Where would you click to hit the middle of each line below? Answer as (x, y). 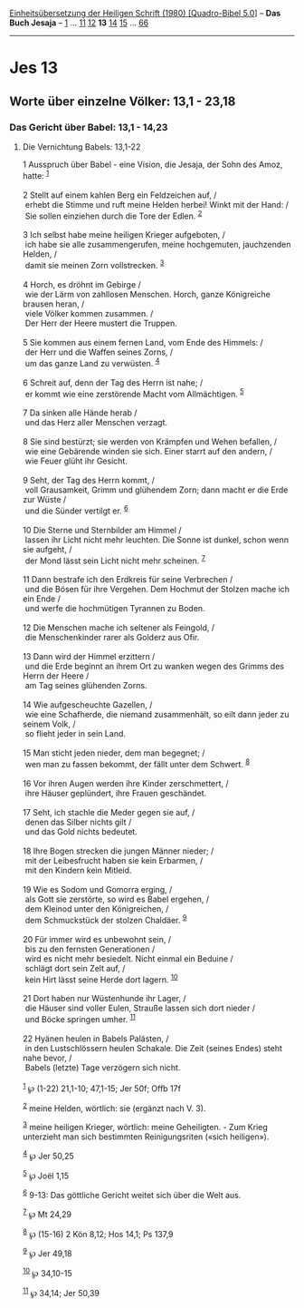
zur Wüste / (44, 500)
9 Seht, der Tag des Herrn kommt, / (89, 481)
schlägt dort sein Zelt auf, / (75, 968)
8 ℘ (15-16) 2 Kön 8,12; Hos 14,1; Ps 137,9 (98, 1233)
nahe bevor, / (47, 1058)
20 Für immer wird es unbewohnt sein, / (97, 939)
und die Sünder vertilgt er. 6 (76, 510)
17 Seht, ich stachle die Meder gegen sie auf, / (109, 813)
